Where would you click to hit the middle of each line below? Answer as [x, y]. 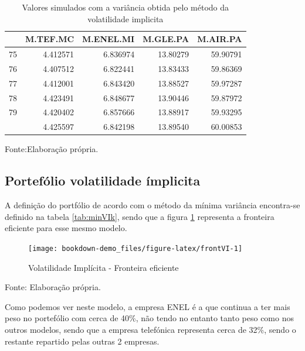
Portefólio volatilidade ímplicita [103, 180]
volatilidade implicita [126, 18]
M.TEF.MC [50, 39]
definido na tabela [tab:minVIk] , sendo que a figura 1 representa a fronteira [140, 216]
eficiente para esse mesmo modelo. [66, 228]
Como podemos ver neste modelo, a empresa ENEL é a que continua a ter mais [148, 306]
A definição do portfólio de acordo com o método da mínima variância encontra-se [152, 205]
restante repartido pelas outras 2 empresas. [82, 341]
